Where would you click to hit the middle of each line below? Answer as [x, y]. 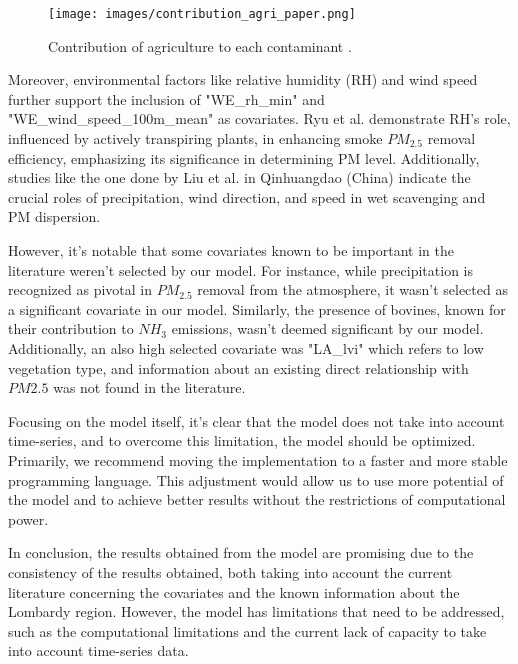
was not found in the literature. [149, 387]
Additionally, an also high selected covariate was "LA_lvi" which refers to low [246, 347]
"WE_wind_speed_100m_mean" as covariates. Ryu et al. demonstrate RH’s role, [259, 118]
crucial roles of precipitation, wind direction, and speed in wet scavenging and [247, 196]
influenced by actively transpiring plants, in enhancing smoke [195, 138]
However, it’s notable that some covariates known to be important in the [231, 250]
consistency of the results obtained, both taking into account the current [230, 571]
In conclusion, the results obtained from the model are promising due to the [241, 552]
